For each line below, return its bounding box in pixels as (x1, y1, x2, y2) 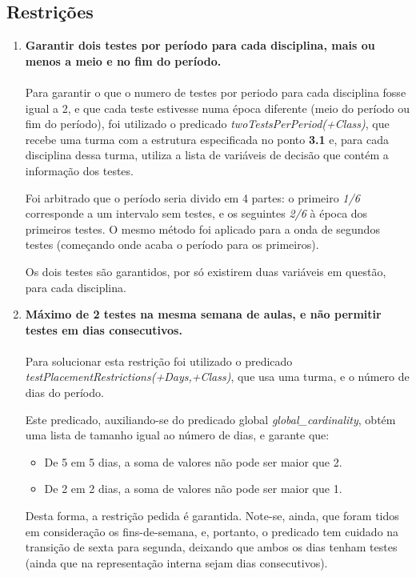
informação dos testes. (25, 162, 134, 178)
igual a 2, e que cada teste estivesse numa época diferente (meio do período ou (25, 99, 410, 116)
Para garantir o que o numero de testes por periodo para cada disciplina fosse (25, 83, 406, 100)
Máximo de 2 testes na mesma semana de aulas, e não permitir (25, 306, 382, 323)
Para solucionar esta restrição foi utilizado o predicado (25, 352, 293, 369)
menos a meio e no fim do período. (25, 52, 222, 69)
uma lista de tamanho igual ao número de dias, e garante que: (25, 427, 330, 443)
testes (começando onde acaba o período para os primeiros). (25, 236, 319, 253)
